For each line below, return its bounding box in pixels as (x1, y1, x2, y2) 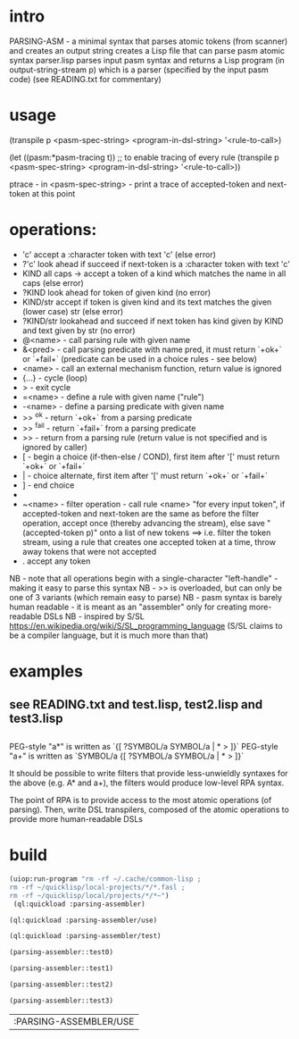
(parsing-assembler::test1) (9, 964, 114, 973)
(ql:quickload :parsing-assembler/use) (9, 916, 158, 925)
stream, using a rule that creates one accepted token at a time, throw (21, 537, 277, 548)
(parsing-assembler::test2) (9, 980, 114, 989)
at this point (31, 188, 76, 198)
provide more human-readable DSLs (9, 814, 143, 825)
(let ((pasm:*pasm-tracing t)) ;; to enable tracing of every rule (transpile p (9, 152, 279, 163)
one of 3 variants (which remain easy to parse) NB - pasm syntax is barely (9, 592, 283, 603)
